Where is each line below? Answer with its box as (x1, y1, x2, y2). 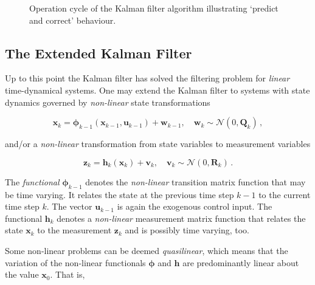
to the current (258, 188, 311, 201)
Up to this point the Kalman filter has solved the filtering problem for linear (5, 72, 290, 84)
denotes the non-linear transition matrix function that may (85, 175, 306, 188)
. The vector (46, 200, 92, 213)
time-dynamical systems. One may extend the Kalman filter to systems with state (5, 83, 310, 96)
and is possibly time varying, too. (125, 224, 249, 236)
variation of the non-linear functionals (5, 256, 146, 269)
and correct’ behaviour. (29, 13, 116, 26)
